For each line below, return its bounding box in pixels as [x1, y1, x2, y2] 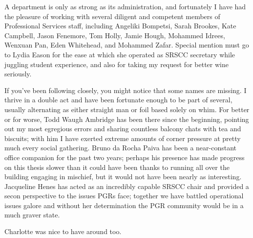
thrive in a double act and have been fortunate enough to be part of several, [4, 95, 232, 105]
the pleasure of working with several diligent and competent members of [4, 11, 220, 21]
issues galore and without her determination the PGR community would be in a [4, 200, 244, 210]
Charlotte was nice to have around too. [4, 226, 122, 237]
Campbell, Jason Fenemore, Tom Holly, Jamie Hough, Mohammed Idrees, [4, 30, 225, 40]
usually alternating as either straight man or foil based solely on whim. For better [4, 104, 250, 114]
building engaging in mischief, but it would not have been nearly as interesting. [4, 171, 242, 182]
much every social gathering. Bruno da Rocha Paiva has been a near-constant [4, 143, 237, 153]
